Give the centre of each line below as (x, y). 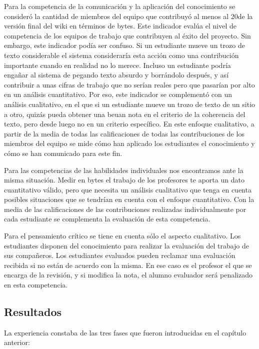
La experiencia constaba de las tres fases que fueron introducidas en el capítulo (125, 332)
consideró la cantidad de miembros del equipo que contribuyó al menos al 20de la (128, 16)
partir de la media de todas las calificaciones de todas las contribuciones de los (124, 133)
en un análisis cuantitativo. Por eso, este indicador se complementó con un (118, 94)
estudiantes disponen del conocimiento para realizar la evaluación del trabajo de (127, 245)
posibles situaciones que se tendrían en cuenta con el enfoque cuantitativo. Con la (129, 199)
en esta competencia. (36, 285)
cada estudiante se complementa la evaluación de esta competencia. (107, 219)
